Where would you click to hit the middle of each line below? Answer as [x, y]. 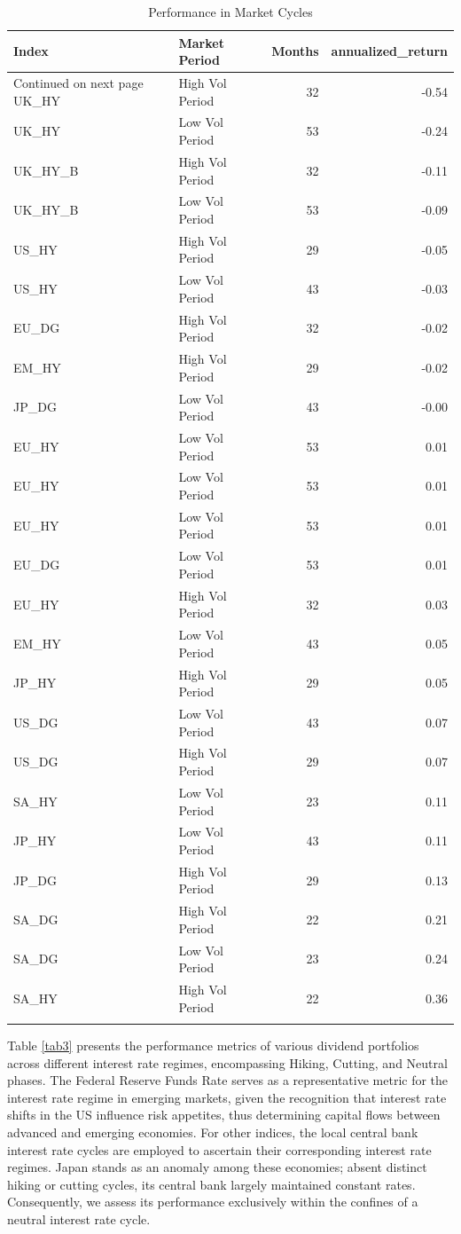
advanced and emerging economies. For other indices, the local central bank [213, 1132]
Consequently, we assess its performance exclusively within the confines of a [213, 1202]
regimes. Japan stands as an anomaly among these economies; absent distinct [217, 1167]
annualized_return [389, 51]
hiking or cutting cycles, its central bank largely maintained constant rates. [211, 1184]
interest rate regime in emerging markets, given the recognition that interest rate [227, 1097]
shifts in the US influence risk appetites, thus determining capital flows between [224, 1115]
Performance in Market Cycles [230, 12]
